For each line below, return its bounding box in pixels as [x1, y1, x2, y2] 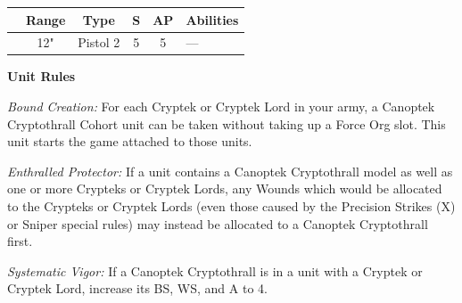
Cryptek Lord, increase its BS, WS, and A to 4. [7, 279, 268, 298]
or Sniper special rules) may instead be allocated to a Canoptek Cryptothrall [7, 214, 428, 233]
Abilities [186, 10, 239, 29]
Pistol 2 [78, 33, 120, 52]
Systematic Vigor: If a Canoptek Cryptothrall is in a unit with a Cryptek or [7, 261, 423, 280]
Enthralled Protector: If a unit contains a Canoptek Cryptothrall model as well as [7, 161, 453, 180]
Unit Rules [7, 67, 76, 86]
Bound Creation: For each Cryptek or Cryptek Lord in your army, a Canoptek [7, 97, 435, 116]
